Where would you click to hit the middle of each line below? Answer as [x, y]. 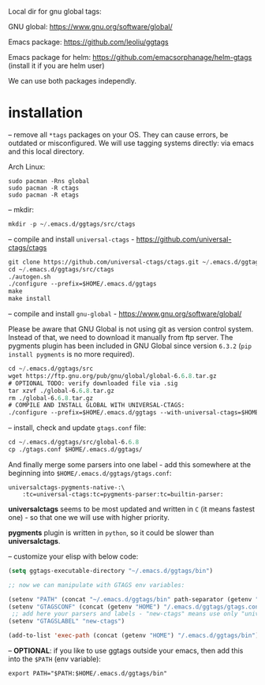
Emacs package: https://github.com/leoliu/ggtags [88, 42]
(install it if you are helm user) [56, 66]
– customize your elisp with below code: [73, 556]
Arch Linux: [27, 167]
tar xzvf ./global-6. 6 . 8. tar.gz [61, 391]
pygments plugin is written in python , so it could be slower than [111, 533]
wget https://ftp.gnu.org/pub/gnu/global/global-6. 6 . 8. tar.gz [112, 376]
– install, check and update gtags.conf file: [77, 428]
